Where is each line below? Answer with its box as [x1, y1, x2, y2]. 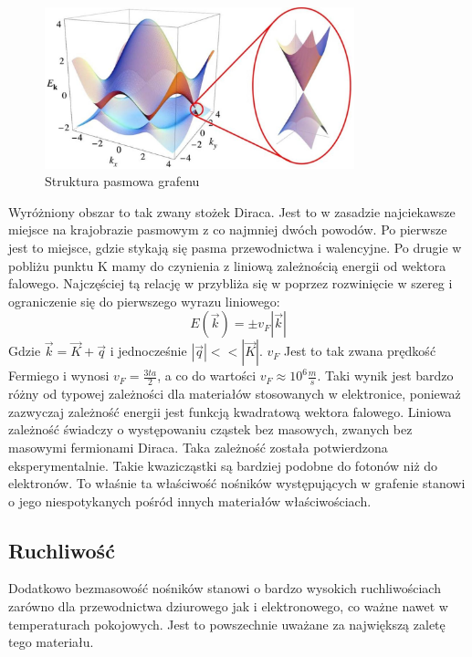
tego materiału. [8, 632, 94, 652]
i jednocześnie [110, 341, 187, 360]
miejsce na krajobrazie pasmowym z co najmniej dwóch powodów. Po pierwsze [8, 220, 447, 239]
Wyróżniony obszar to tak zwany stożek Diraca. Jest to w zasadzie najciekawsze [8, 202, 456, 221]
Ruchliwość [8, 536, 115, 564]
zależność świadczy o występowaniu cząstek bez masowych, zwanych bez [8, 420, 413, 439]
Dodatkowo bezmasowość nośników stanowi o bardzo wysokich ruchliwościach [8, 579, 441, 598]
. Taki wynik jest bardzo [317, 366, 454, 385]
